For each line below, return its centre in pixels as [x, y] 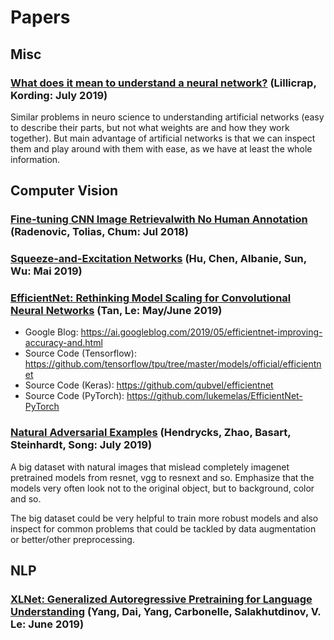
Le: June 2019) [47, 624]
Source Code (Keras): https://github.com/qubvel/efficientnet [149, 385]
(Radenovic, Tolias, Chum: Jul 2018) [100, 232]
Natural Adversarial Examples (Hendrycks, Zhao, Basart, [151, 433]
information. [35, 159]
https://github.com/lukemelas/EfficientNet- [214, 396]
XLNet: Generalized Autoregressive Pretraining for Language [161, 599]
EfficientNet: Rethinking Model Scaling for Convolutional [151, 298]
